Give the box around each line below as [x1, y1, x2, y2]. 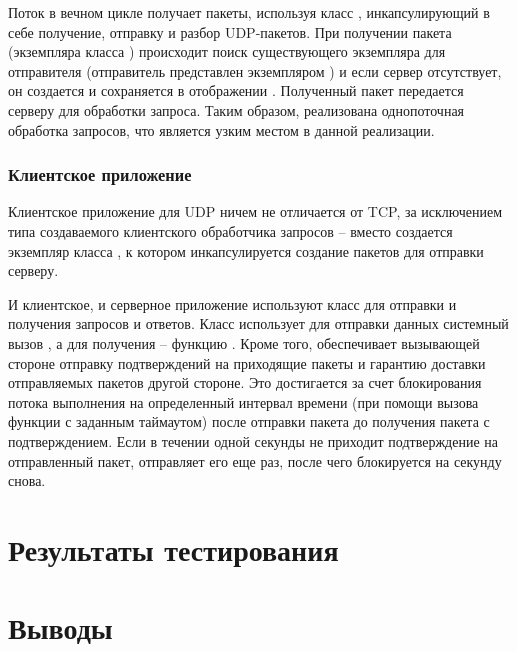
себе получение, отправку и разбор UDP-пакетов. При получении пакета [8, 21, 452, 42]
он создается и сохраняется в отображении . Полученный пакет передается [8, 80, 464, 101]
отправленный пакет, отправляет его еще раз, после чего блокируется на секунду [8, 450, 502, 471]
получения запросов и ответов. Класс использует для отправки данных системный [8, 313, 509, 334]
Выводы [8, 607, 113, 648]
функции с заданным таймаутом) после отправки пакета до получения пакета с [8, 411, 490, 432]
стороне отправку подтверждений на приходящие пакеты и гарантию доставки [8, 352, 486, 373]
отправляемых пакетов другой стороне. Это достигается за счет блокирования [8, 372, 482, 393]
